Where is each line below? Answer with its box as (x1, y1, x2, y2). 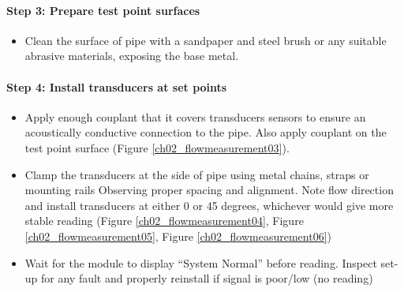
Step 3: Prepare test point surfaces (6, 2, 200, 18)
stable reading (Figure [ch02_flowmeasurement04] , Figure (24, 212, 304, 229)
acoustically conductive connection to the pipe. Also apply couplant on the (24, 124, 387, 140)
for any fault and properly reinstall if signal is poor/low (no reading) (41, 270, 373, 286)
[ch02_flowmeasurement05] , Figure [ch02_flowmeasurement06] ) (24, 227, 331, 244)
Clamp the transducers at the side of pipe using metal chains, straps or (24, 166, 369, 182)
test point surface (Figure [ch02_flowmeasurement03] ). (24, 139, 290, 155)
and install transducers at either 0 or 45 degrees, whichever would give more (24, 197, 394, 213)
